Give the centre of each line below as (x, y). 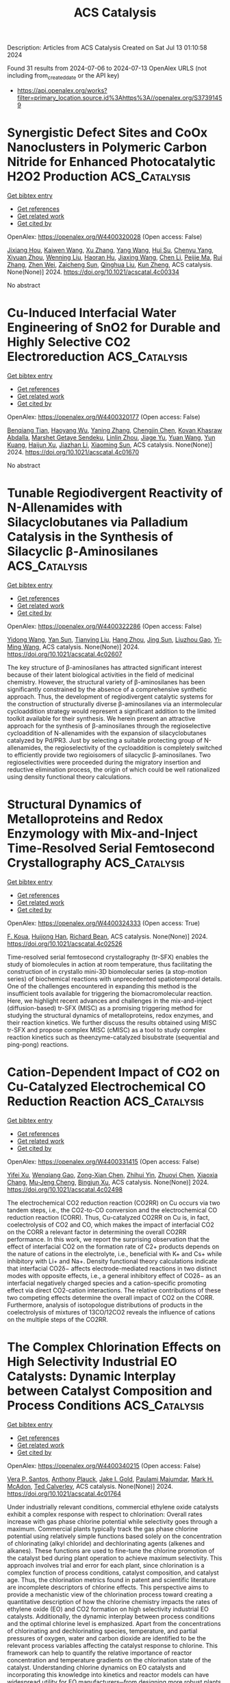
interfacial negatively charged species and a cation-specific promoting (107, 1283)
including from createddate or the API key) (63, 76)
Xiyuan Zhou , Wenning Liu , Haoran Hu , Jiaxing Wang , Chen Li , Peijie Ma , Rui (115, 257)
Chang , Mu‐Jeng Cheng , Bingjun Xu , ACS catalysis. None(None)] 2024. (108, 1182)
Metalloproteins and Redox (85, 819)
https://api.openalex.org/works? (62, 90)
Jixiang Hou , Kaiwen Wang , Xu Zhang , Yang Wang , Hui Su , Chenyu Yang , (111, 250)
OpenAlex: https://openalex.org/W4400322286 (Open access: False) (104, 626)
